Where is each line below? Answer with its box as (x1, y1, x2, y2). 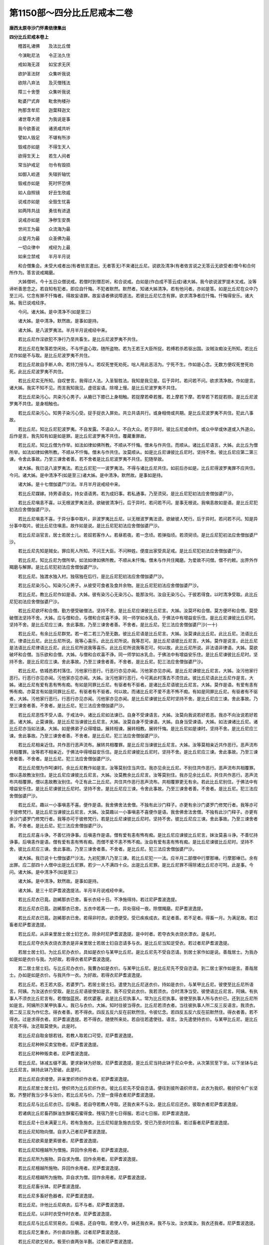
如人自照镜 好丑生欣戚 (17, 189, 71, 195)
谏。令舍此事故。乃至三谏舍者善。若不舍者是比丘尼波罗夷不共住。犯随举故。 (9, 456, 166, 462)
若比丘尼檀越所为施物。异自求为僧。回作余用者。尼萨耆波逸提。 (17, 1174, 149, 1180)
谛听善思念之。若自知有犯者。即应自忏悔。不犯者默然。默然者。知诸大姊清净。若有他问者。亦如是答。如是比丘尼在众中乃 (9, 285, 258, 291)
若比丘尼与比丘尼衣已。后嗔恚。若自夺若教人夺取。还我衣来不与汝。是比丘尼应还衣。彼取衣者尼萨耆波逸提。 (17, 1101, 241, 1107)
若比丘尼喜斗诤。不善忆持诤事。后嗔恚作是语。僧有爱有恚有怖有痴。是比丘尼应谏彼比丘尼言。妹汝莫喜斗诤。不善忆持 (17, 832, 258, 838)
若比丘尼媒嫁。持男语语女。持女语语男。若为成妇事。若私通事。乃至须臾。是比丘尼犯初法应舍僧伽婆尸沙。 (17, 491, 236, 497)
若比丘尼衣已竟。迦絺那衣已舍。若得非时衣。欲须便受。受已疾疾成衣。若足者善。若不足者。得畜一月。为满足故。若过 (17, 914, 258, 921)
